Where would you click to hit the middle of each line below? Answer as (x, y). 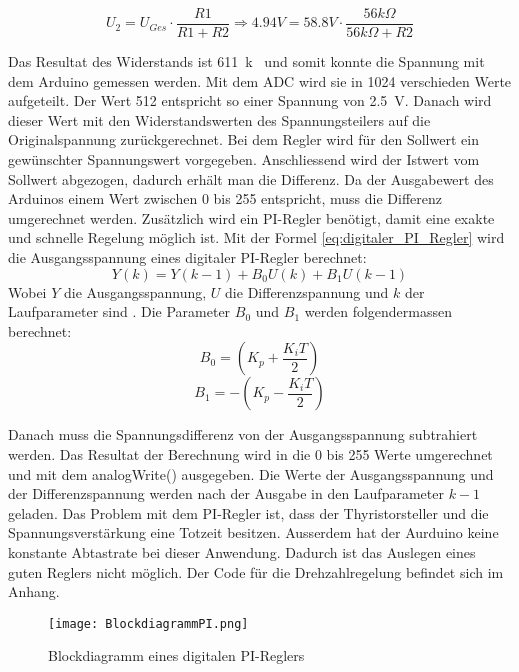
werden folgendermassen (378, 311)
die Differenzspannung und (307, 291)
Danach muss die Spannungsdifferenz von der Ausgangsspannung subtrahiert (243, 434)
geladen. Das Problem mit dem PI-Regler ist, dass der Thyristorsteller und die (248, 512)
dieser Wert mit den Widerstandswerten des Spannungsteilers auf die (219, 119)
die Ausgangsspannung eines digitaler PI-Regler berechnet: (187, 257)
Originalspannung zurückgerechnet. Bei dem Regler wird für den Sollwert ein (243, 139)
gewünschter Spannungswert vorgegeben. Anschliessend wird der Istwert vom (244, 159)
